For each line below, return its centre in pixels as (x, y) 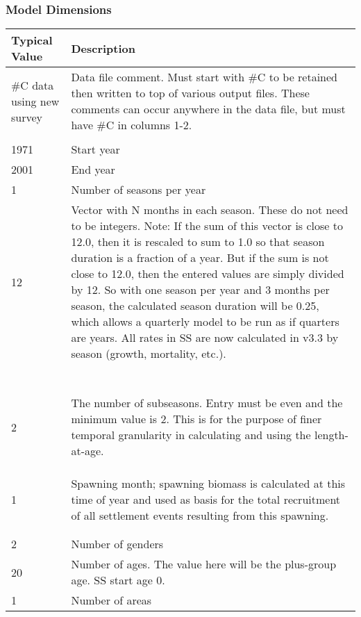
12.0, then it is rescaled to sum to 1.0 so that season (198, 242)
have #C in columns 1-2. (132, 125)
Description (103, 48)
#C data (33, 85)
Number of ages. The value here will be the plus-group (204, 564)
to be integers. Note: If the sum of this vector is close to (207, 226)
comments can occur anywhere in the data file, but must (208, 109)
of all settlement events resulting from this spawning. (200, 516)
